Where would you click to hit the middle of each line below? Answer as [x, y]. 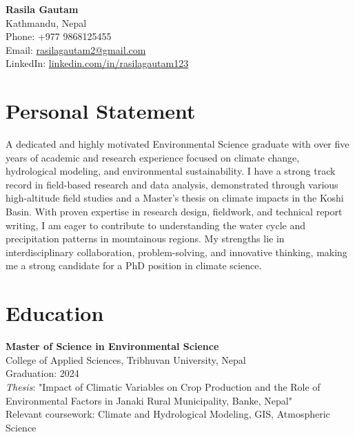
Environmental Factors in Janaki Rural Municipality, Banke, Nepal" [149, 400]
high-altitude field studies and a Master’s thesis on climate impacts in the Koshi [175, 198]
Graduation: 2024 [42, 373]
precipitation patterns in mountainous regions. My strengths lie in [145, 239]
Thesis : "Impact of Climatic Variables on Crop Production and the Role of [163, 386]
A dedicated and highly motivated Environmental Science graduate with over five [177, 144]
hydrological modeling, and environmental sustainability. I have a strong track [171, 171]
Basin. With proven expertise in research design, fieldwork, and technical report [174, 212]
